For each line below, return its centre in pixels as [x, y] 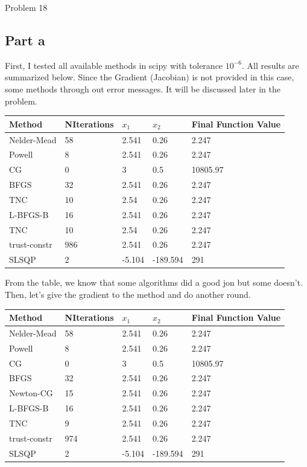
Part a [25, 40]
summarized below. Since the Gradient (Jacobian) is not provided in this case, [150, 77]
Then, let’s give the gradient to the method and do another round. [128, 294]
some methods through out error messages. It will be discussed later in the [143, 89]
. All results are [271, 65]
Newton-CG [31, 393]
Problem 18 [26, 7]
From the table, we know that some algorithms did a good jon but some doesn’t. [154, 282]
